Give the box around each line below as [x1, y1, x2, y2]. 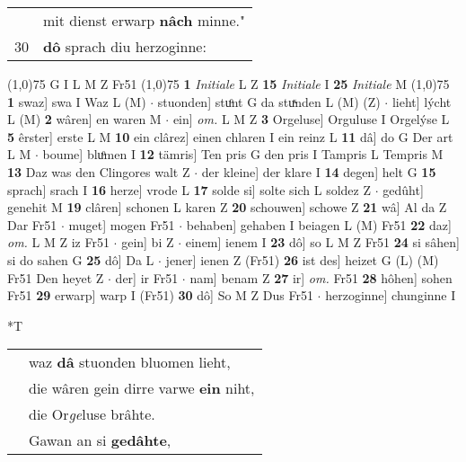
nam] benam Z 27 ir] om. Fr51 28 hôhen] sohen [189, 268, 453, 287]
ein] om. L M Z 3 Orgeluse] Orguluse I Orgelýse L [172, 110, 450, 129]
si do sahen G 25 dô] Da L [7, 250, 154, 269]
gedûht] [382, 180, 424, 199]
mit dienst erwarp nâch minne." [43, 10, 246, 31]
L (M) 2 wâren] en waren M [7, 110, 162, 129]
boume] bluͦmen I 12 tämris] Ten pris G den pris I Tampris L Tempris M [42, 145, 444, 164]
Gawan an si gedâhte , [29, 430, 171, 451]
